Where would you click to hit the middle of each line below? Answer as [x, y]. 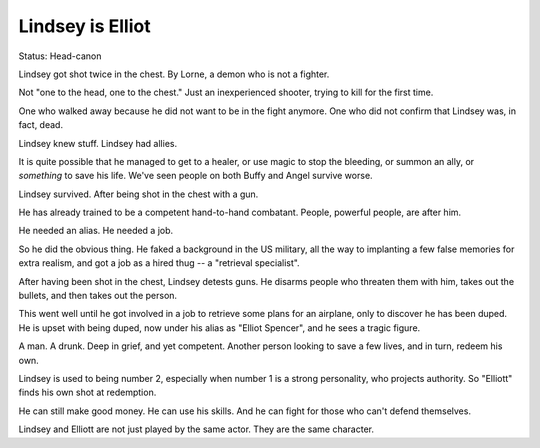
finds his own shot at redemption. [87, 392]
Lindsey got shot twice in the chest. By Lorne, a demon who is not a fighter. [174, 74]
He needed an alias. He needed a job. [96, 231]
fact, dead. [41, 125]
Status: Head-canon [60, 56]
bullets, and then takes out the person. [98, 296]
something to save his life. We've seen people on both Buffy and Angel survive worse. [196, 176]
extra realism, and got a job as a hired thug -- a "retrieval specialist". [159, 263]
